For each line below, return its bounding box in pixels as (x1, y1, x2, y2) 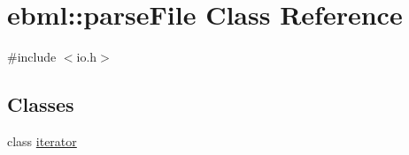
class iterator (7, 131, 77, 150)
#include (7, 48, 57, 66)
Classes (7, 91, 74, 118)
